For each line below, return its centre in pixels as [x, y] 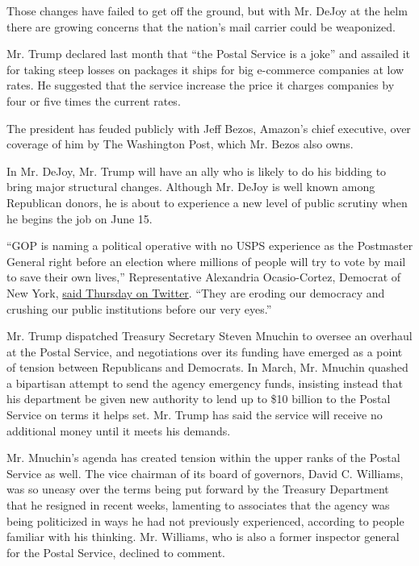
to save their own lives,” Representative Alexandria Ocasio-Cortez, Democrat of [204, 277]
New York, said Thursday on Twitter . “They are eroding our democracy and [196, 292]
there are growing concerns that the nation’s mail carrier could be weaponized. [201, 26]
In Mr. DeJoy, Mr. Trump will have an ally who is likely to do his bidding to [197, 171]
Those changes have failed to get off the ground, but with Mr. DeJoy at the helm [207, 10]
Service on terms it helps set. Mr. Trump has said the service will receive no [195, 415]
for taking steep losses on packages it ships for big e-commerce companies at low [205, 69]
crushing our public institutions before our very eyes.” [139, 308]
